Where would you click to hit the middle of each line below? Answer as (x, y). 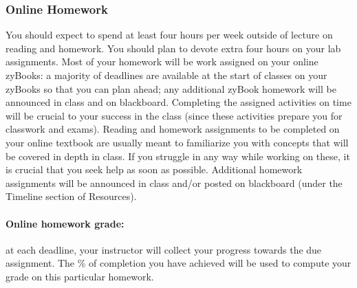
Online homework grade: (65, 223)
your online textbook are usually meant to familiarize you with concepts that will (177, 142)
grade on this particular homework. (80, 276)
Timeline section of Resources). (71, 196)
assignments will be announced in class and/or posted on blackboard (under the (174, 182)
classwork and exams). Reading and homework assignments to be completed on (173, 129)
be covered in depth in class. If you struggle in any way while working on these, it (178, 156)
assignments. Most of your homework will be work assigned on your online (162, 62)
